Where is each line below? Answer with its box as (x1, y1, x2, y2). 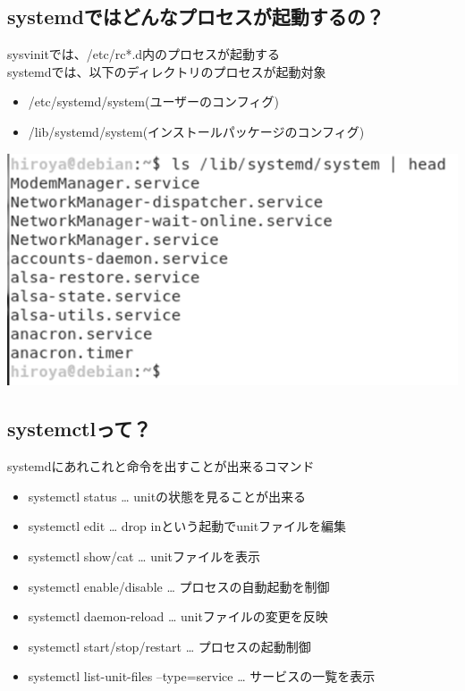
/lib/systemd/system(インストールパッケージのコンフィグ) (28, 122, 365, 140)
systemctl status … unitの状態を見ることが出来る (28, 486, 307, 505)
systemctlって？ (7, 415, 152, 442)
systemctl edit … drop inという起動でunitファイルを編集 (28, 517, 347, 535)
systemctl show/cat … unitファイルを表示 (28, 546, 261, 565)
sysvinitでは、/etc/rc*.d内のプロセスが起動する (7, 45, 281, 63)
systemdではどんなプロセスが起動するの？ (7, 3, 385, 30)
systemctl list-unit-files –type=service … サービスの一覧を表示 (28, 667, 376, 686)
